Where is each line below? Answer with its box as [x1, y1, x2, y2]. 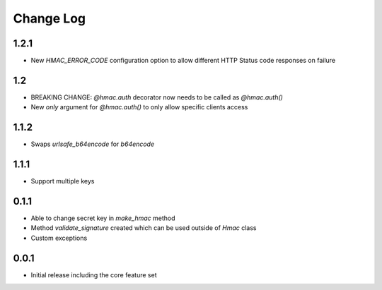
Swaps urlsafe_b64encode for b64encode [30, 140, 155, 148]
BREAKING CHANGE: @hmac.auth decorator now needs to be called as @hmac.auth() [30, 92, 283, 102]
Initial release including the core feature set [30, 270, 157, 279]
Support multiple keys [30, 177, 95, 186]
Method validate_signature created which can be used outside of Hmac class [30, 224, 257, 232]
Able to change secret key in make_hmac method [30, 214, 176, 222]
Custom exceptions [30, 234, 88, 242]
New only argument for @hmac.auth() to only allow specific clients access [30, 103, 248, 111]
